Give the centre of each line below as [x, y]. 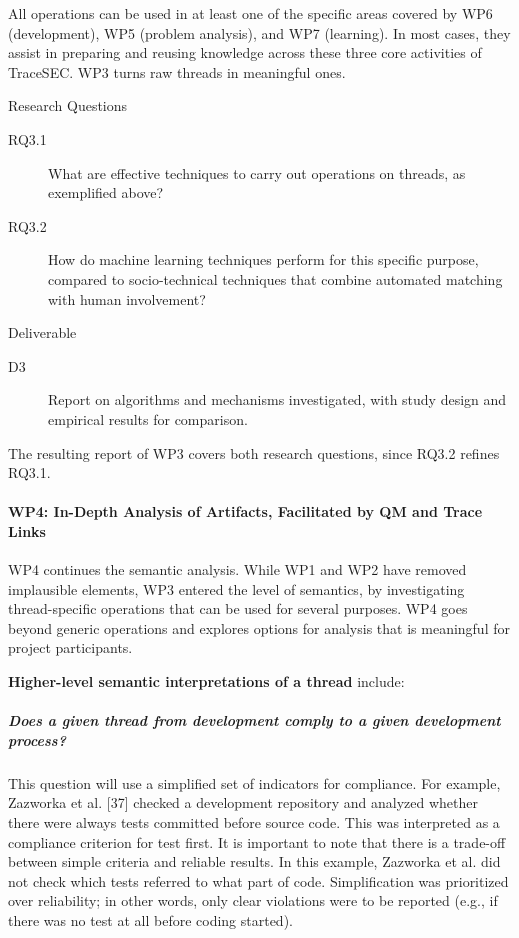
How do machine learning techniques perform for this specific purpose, [263, 259]
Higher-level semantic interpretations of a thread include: [206, 681]
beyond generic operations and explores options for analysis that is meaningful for [259, 627]
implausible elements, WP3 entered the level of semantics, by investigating [236, 588]
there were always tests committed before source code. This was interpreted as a [254, 821]
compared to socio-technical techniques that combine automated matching [275, 278]
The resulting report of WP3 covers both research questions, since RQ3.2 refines [254, 452]
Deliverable [42, 332]
